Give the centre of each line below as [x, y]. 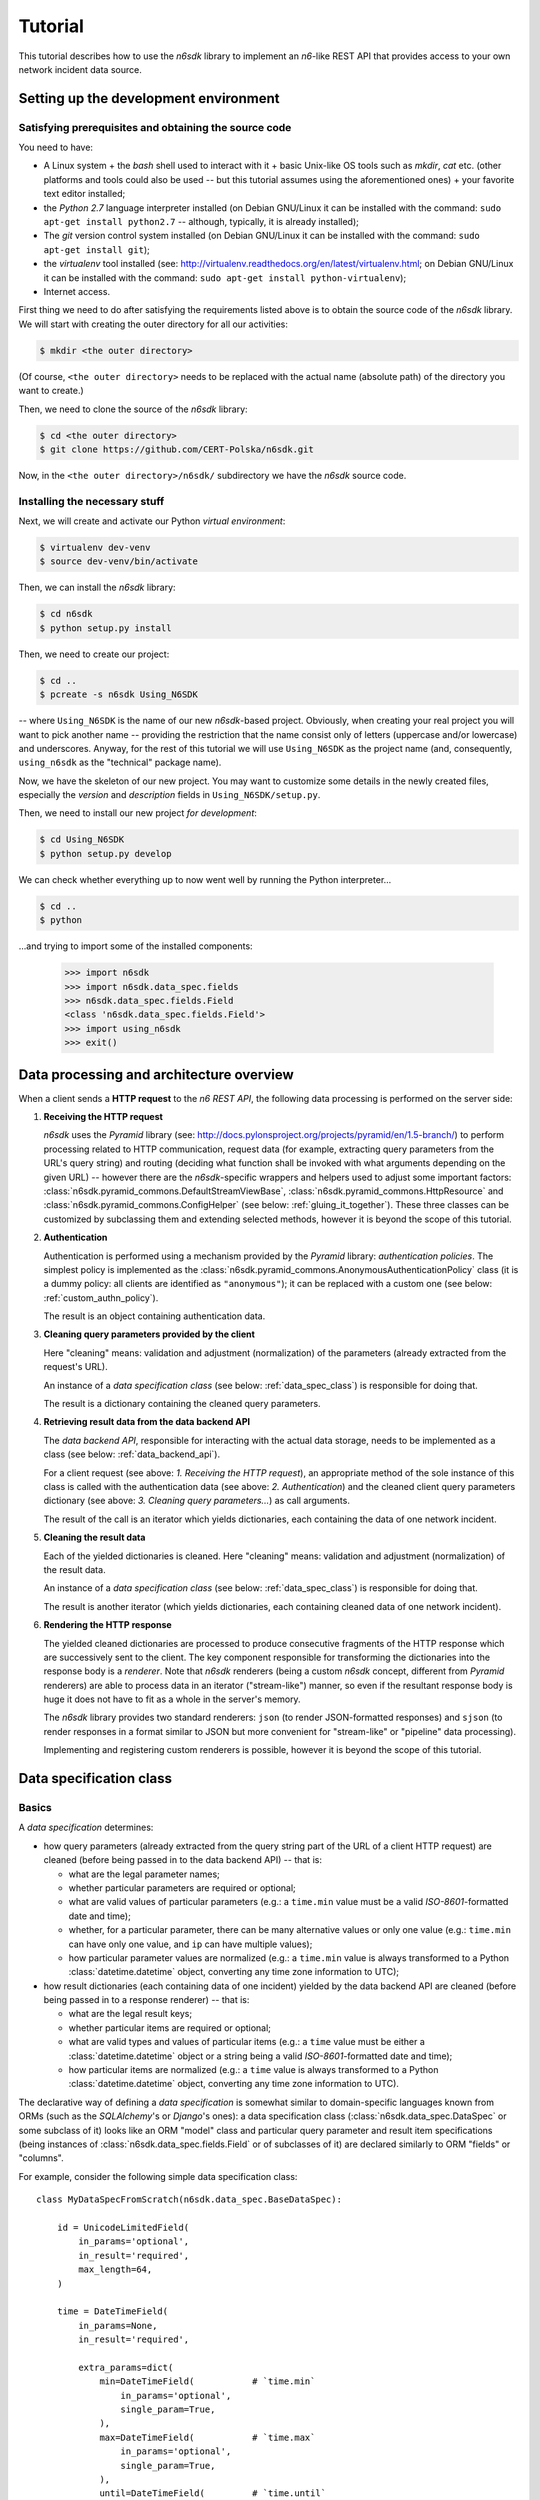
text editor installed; [84, 194]
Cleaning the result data [94, 1537]
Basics [35, 1808]
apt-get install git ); [96, 249]
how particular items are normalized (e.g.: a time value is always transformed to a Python [253, 2070]
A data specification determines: [86, 1827]
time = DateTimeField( [112, 2311]
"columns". [41, 2158]
